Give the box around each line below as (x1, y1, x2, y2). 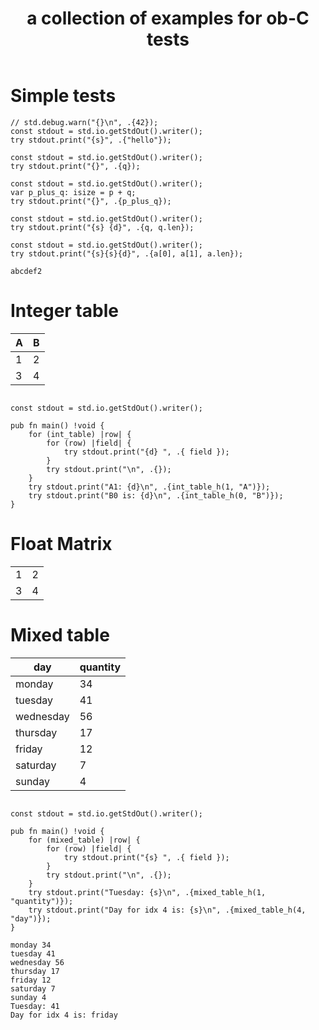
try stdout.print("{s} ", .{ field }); (63, 852, 230, 862)
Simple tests (10, 85, 117, 107)
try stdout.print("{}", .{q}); (10, 161, 141, 171)
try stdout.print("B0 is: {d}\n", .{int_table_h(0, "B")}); (28, 490, 284, 501)
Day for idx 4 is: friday (10, 1010, 118, 1020)
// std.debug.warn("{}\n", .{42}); (10, 117, 159, 127)
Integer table (10, 300, 119, 322)
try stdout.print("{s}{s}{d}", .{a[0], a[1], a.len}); (10, 248, 244, 259)
